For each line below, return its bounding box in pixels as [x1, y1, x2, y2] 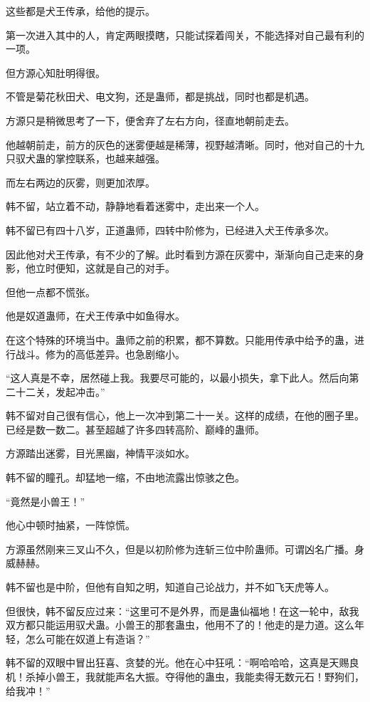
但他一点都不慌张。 [6, 284, 95, 299]
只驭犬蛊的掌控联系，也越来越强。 [6, 151, 165, 166]
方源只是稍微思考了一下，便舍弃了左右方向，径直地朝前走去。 [6, 112, 295, 127]
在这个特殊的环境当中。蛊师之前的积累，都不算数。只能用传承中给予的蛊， [6, 332, 354, 347]
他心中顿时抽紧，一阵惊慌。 [6, 518, 135, 533]
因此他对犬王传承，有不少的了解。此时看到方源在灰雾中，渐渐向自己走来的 [6, 246, 354, 261]
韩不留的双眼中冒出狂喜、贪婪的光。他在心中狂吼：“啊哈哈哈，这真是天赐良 [6, 655, 359, 670]
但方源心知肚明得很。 [6, 65, 105, 80]
